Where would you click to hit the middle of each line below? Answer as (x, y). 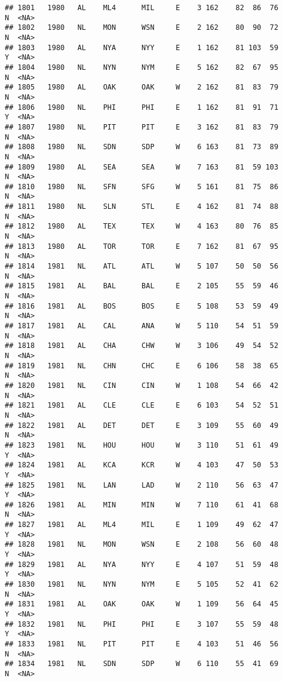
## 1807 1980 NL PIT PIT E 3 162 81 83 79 (142, 127)
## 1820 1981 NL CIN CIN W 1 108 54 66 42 (142, 385)
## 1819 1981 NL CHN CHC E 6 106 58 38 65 (142, 366)
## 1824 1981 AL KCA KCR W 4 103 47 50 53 (142, 465)
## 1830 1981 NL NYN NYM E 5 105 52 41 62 (142, 585)
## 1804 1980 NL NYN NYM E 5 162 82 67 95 (142, 67)
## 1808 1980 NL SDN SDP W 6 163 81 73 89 (142, 147)
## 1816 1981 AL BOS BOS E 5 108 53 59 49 (142, 306)
